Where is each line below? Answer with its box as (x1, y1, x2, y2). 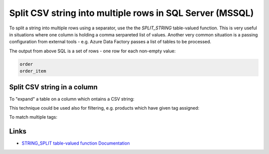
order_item (19, 68, 46, 74)
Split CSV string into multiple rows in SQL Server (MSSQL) (9, 7, 254, 18)
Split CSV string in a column (9, 83, 98, 91)
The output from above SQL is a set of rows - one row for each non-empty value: (9, 48, 176, 54)
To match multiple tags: (9, 114, 57, 120)
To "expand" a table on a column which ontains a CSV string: (9, 96, 134, 102)
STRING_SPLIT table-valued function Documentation (21, 140, 130, 147)
